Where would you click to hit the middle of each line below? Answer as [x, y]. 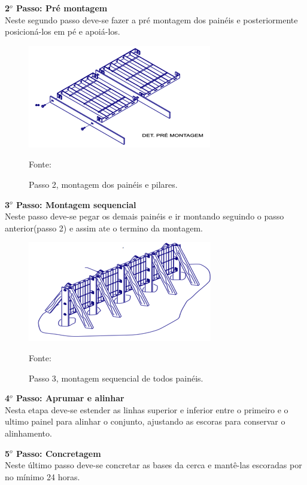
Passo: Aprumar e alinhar [70, 398]
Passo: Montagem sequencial [76, 204]
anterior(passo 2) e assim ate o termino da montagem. [104, 228]
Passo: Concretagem [58, 453]
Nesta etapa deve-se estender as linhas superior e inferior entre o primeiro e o [147, 409]
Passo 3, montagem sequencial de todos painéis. [116, 378]
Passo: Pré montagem [62, 8]
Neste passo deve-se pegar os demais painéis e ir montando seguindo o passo [145, 216]
